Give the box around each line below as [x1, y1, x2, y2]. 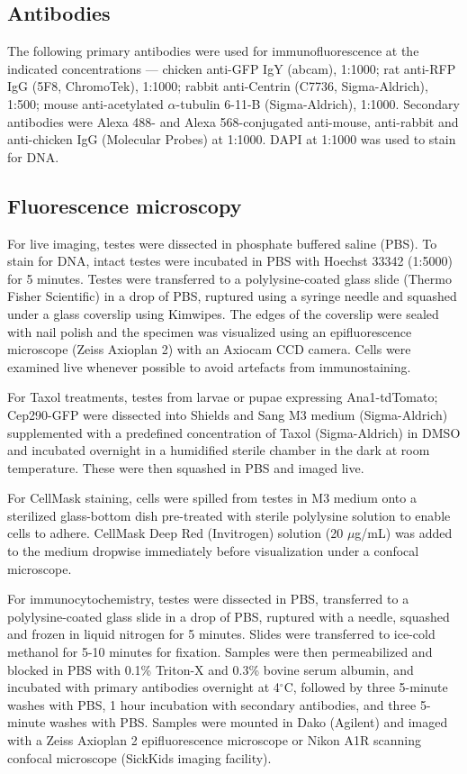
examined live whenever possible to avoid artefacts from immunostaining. [7, 357, 411, 376]
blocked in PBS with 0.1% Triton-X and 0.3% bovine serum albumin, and [7, 660, 414, 678]
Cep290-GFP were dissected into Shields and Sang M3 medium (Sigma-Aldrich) [7, 405, 448, 423]
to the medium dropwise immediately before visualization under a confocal [7, 542, 419, 560]
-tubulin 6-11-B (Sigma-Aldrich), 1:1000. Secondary [175, 94, 460, 113]
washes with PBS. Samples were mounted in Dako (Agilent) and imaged [49, 713, 448, 732]
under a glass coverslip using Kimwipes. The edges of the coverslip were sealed [7, 304, 439, 323]
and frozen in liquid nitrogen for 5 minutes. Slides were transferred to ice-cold [7, 624, 436, 643]
